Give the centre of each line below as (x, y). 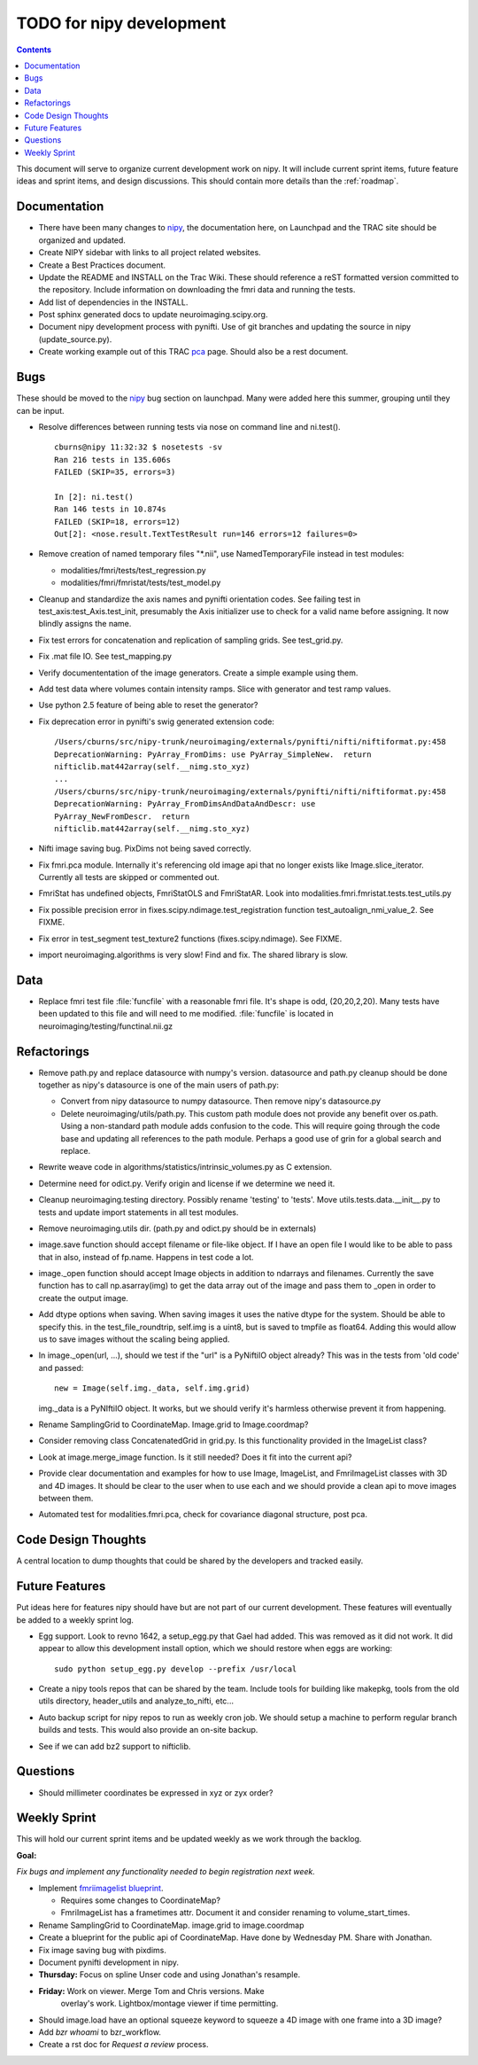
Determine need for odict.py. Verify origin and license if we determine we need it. (187, 1183)
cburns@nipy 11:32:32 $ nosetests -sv (139, 447)
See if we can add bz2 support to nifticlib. (115, 1746)
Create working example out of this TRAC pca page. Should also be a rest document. (193, 352)
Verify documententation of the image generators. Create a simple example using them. (198, 673)
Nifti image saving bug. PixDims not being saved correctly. (145, 849)
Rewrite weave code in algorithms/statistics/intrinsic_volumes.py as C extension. (185, 1167)
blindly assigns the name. (85, 624)
